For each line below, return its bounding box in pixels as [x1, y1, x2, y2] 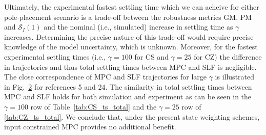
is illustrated [215, 71, 255, 82]
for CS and [134, 51, 169, 62]
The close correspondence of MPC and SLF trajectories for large [4, 71, 207, 82]
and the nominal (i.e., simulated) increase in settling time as [44, 21, 233, 32]
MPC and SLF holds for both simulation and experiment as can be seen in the [4, 91, 252, 102]
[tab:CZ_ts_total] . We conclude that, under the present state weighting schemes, [4, 111, 260, 122]
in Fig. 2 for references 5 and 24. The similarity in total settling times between [4, 81, 252, 92]
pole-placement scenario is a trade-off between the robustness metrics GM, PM [4, 11, 252, 22]
